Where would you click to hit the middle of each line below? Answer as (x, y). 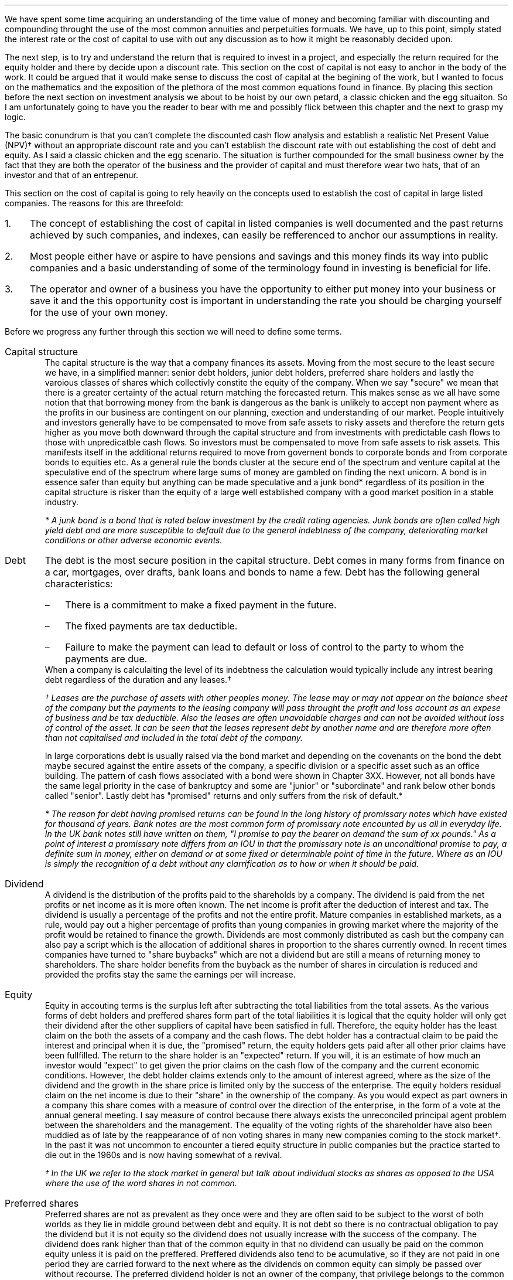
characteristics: (79, 584)
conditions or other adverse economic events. (134, 540)
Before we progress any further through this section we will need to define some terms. (173, 331)
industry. (62, 502)
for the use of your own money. (99, 312)
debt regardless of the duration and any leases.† (138, 680)
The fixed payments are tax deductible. (151, 626)
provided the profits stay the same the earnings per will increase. (170, 974)
